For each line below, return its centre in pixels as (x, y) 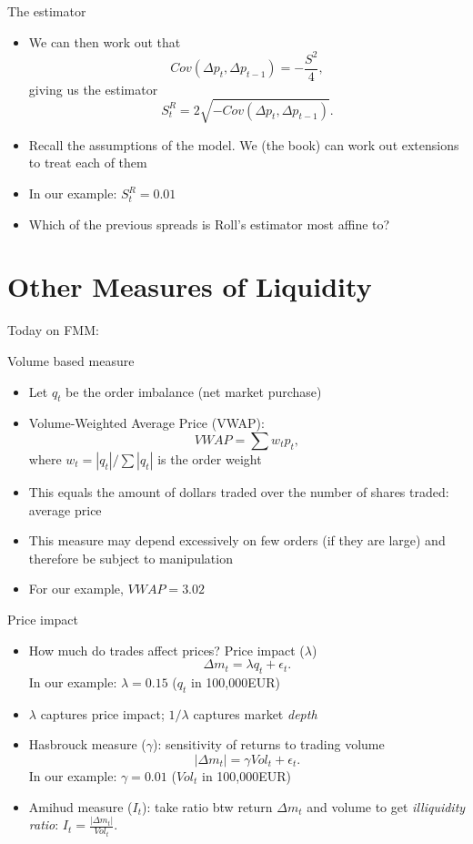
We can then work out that (105, 41)
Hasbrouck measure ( (87, 744)
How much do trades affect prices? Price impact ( (166, 650)
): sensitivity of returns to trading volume (269, 744)
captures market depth (255, 713)
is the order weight (210, 458)
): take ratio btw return (207, 806)
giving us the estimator (93, 89)
